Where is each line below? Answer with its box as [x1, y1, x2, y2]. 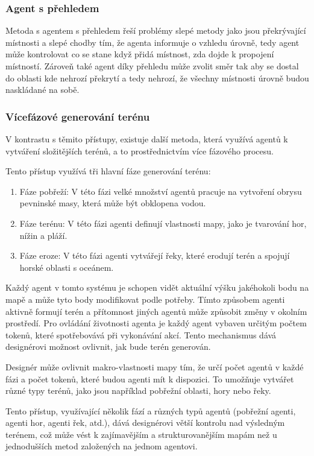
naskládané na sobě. [5, 83, 80, 96]
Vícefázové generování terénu [5, 109, 150, 124]
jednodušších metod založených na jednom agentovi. [5, 440, 198, 452]
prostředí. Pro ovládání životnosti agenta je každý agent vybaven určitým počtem [5, 317, 307, 329]
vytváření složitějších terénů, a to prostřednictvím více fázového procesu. [5, 144, 274, 157]
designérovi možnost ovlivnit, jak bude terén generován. [5, 340, 211, 353]
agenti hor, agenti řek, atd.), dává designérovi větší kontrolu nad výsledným [5, 416, 285, 429]
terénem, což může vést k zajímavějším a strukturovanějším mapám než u [5, 428, 277, 440]
